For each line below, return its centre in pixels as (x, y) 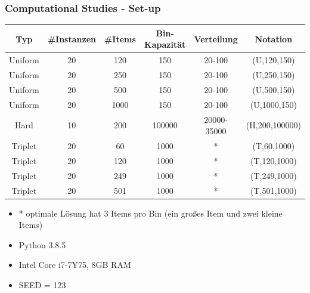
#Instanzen (72, 38)
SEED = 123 (42, 284)
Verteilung (216, 38)
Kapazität (165, 44)
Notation (274, 38)
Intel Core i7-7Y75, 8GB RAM (75, 265)
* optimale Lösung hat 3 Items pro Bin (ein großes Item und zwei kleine (151, 213)
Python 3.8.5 (42, 244)
